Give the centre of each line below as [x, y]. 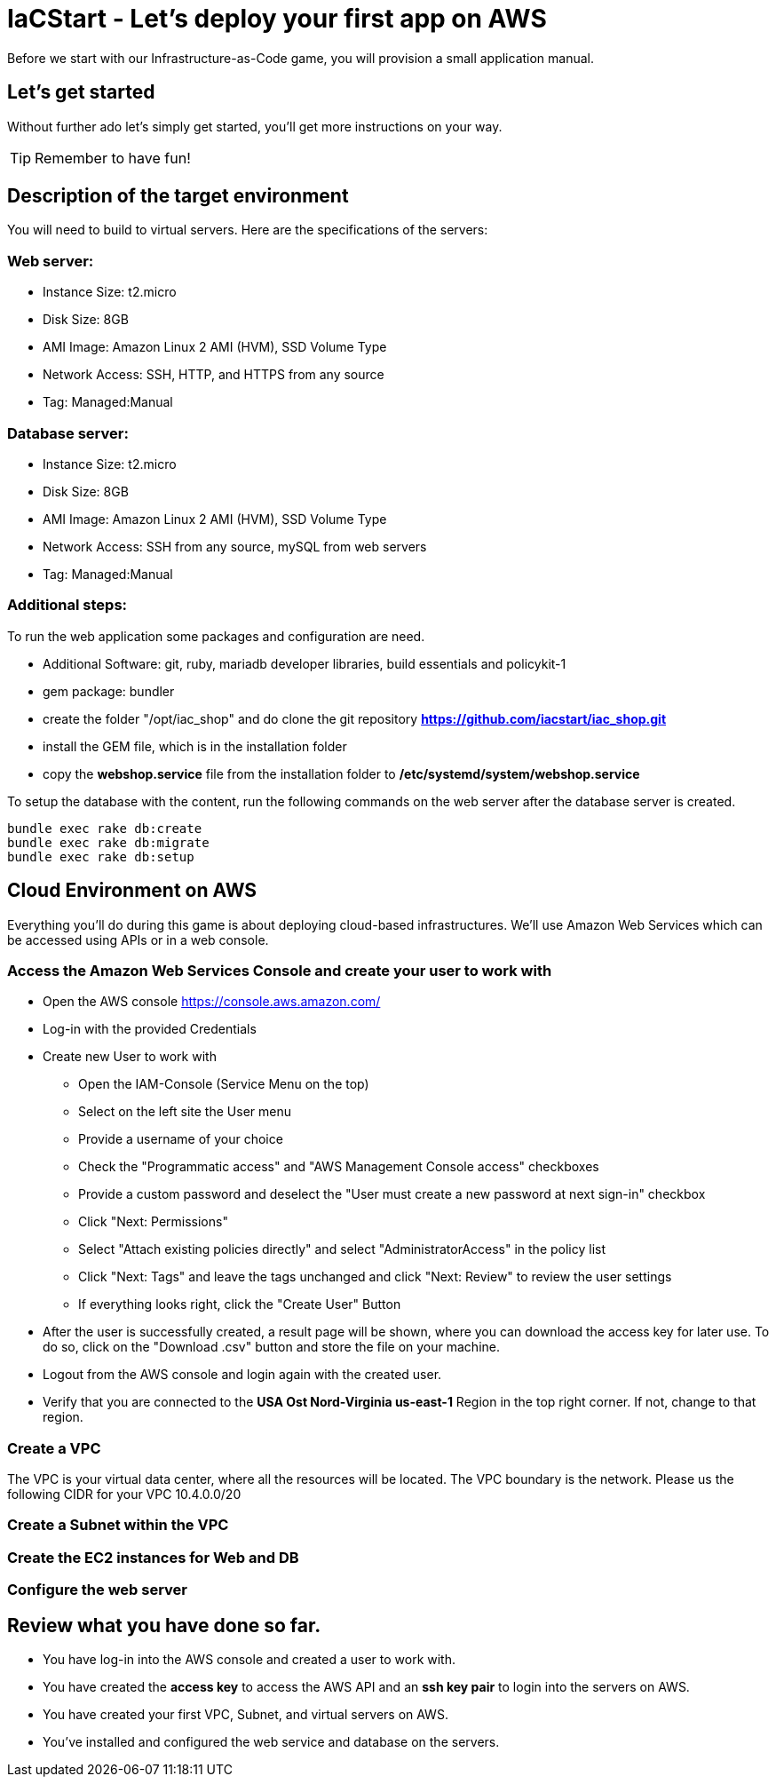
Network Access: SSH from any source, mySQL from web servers [235, 546]
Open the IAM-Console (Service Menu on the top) [224, 1084]
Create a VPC [54, 1448]
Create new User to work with [130, 1057]
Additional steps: [67, 605]
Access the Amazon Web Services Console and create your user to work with [280, 970]
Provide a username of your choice [181, 1139]
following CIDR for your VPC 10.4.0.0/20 [124, 1495]
